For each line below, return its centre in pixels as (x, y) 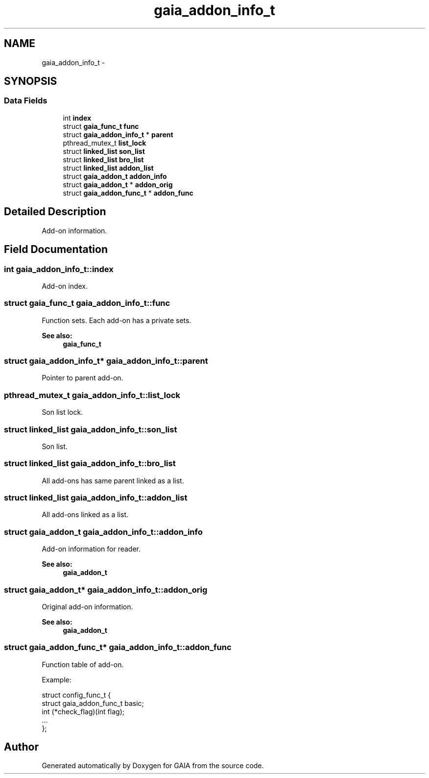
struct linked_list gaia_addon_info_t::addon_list (96, 498)
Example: (57, 679)
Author (21, 747)
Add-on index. (65, 286)
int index (77, 118)
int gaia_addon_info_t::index (59, 269)
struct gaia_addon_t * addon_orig (118, 184)
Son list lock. (62, 412)
